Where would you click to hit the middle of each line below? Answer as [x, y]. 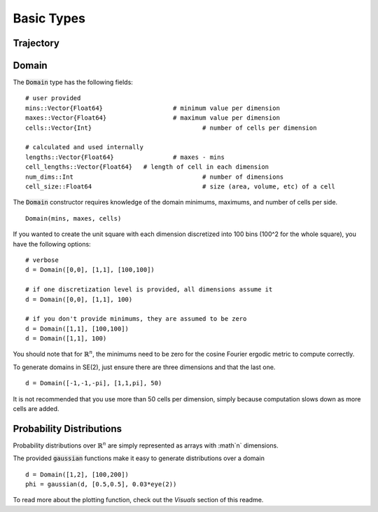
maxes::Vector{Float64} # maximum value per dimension [153, 118]
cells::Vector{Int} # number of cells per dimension [171, 127]
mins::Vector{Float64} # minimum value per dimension [153, 108]
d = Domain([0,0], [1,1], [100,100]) [90, 270]
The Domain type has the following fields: [73, 82]
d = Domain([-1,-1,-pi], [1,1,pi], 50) [94, 383]
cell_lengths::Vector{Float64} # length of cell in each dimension [147, 167]
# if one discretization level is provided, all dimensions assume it [149, 290]
